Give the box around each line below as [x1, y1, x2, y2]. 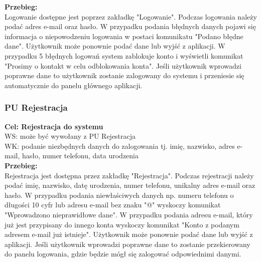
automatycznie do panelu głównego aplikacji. [5, 80, 143, 90]
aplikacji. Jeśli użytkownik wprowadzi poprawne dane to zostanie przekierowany [5, 238, 250, 249]
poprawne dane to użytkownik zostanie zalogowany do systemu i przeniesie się [5, 70, 244, 81]
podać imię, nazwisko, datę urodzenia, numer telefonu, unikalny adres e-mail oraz [5, 180, 255, 190]
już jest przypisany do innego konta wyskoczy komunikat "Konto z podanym [5, 219, 239, 229]
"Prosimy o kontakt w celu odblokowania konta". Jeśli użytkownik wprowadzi [5, 60, 241, 71]
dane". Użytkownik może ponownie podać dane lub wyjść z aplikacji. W [5, 41, 225, 51]
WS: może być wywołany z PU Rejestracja [5, 131, 136, 141]
